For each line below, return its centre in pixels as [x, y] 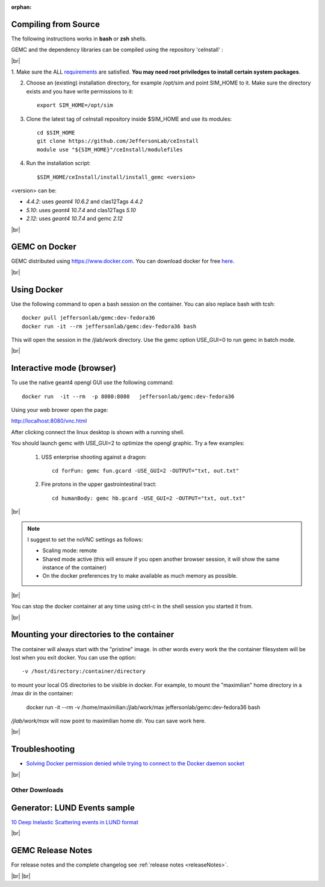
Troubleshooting [43, 749]
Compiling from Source [56, 24]
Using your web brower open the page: [60, 410]
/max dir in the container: [42, 693]
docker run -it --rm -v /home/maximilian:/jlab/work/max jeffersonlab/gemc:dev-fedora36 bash [143, 707]
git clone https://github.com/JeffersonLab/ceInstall [118, 141]
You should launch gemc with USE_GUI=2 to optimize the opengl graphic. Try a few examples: [128, 443]
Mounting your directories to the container [93, 635]
